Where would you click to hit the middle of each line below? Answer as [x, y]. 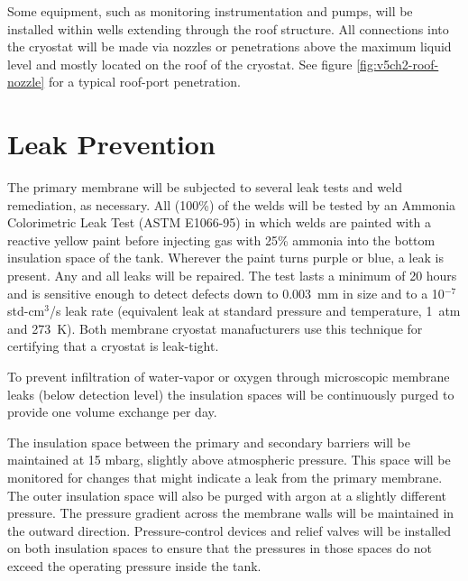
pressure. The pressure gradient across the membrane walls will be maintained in [231, 513]
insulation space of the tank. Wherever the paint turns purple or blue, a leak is [225, 258]
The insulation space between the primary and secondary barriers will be [209, 442]
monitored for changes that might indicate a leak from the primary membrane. [225, 477]
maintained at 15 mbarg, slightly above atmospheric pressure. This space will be [229, 460]
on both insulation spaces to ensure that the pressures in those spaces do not [220, 548]
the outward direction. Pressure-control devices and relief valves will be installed [229, 530]
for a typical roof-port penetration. [144, 82]
